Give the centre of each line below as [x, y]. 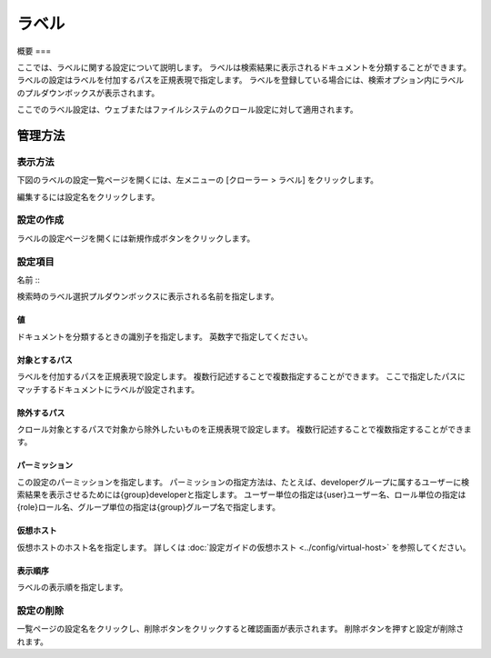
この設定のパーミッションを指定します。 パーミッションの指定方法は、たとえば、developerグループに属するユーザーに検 [243, 482]
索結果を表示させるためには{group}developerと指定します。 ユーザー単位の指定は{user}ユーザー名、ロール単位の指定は [241, 494]
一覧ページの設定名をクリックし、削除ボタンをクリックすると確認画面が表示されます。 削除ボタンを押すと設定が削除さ [240, 629]
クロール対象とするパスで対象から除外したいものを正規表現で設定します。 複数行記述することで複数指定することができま [244, 429]
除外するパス [41, 413]
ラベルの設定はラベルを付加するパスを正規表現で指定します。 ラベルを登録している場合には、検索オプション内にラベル [240, 80]
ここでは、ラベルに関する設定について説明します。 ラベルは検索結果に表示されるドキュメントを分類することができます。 [244, 67]
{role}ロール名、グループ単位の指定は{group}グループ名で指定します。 [149, 507]
